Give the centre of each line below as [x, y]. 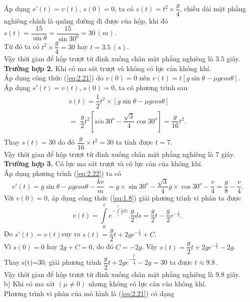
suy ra [71, 234]
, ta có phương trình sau [151, 87]
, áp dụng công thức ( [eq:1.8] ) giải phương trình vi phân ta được [144, 198]
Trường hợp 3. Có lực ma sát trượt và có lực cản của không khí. [103, 164]
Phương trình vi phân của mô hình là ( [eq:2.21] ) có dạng [89, 293]
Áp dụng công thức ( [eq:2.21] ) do [54, 78]
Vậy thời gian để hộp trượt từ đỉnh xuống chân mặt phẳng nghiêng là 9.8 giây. [122, 274]
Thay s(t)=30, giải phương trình [53, 262]
